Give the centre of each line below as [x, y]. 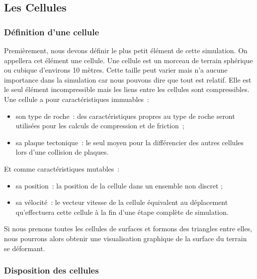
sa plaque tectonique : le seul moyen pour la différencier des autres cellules [130, 142]
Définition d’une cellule [52, 32]
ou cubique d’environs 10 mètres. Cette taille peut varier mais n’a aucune [116, 70]
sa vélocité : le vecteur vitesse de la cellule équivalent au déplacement [122, 202]
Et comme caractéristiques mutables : [62, 168]
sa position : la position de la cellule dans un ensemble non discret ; [119, 185]
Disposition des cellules [51, 270]
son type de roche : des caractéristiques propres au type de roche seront [125, 116]
